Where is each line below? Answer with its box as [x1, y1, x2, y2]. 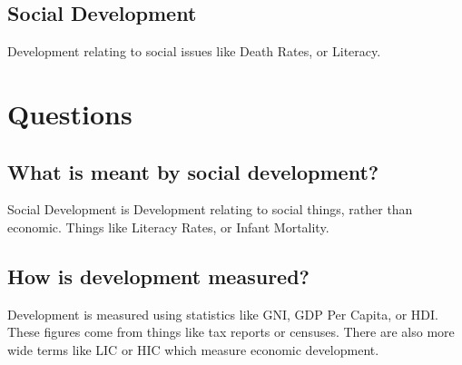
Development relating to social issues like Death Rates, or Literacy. [7, 42, 381, 61]
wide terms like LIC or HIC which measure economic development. [7, 340, 379, 359]
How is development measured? [7, 261, 310, 290]
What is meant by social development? [7, 157, 379, 185]
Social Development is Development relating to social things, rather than [7, 200, 413, 219]
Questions [7, 94, 133, 132]
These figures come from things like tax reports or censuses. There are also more [7, 322, 455, 341]
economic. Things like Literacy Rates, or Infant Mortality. [7, 217, 329, 236]
